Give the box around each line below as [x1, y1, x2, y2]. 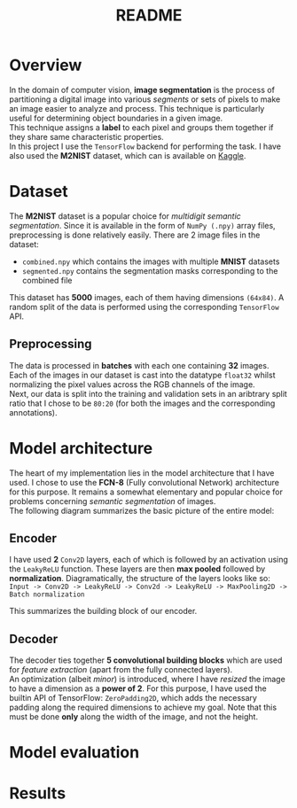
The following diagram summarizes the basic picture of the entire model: [9, 505, 275, 516]
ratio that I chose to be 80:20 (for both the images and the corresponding [9, 398, 276, 408]
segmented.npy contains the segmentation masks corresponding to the [21, 265, 278, 276]
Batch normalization [9, 590, 86, 599]
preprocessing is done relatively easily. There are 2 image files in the [9, 229, 261, 240]
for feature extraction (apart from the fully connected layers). [9, 664, 233, 675]
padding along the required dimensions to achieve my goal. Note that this [9, 702, 277, 713]
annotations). [9, 407, 58, 417]
